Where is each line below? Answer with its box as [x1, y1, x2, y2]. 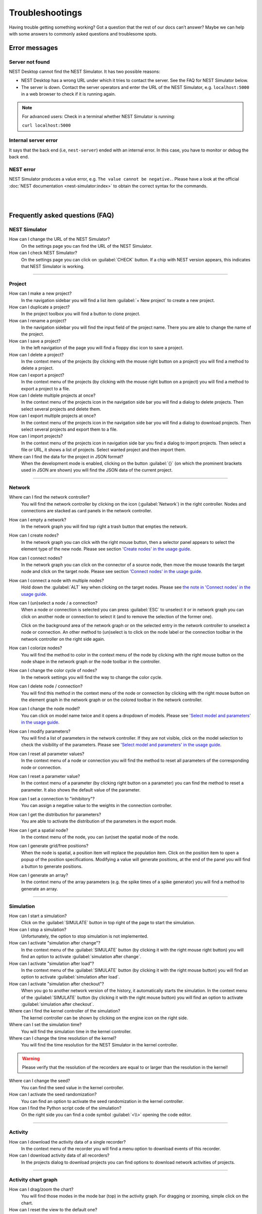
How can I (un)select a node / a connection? [9, 600, 98, 606]
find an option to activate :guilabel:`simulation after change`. [21, 954, 142, 960]
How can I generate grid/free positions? [9, 843, 89, 849]
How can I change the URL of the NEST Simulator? [9, 236, 110, 242]
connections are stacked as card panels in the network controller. [21, 508, 152, 514]
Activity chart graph [9, 1176, 58, 1183]
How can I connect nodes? [9, 555, 63, 561]
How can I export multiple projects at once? [9, 413, 97, 419]
